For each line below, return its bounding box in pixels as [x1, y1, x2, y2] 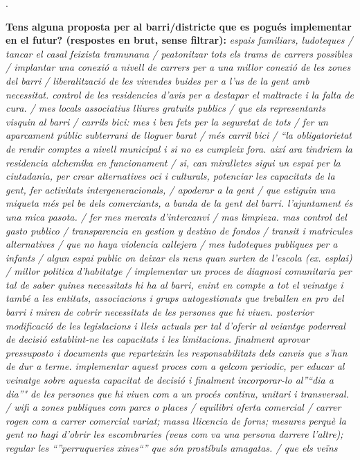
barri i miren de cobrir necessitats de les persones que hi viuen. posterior [6, 305, 314, 319]
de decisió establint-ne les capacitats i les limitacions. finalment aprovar [6, 332, 310, 346]
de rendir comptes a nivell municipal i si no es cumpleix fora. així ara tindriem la [6, 141, 352, 155]
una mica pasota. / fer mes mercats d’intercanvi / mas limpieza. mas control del [6, 209, 347, 223]
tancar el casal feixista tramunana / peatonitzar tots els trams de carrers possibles [6, 46, 352, 60]
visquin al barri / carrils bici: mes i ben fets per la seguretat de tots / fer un [6, 114, 328, 128]
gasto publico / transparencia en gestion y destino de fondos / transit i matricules [6, 223, 352, 237]
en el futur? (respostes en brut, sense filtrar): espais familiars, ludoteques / [6, 33, 353, 47]
